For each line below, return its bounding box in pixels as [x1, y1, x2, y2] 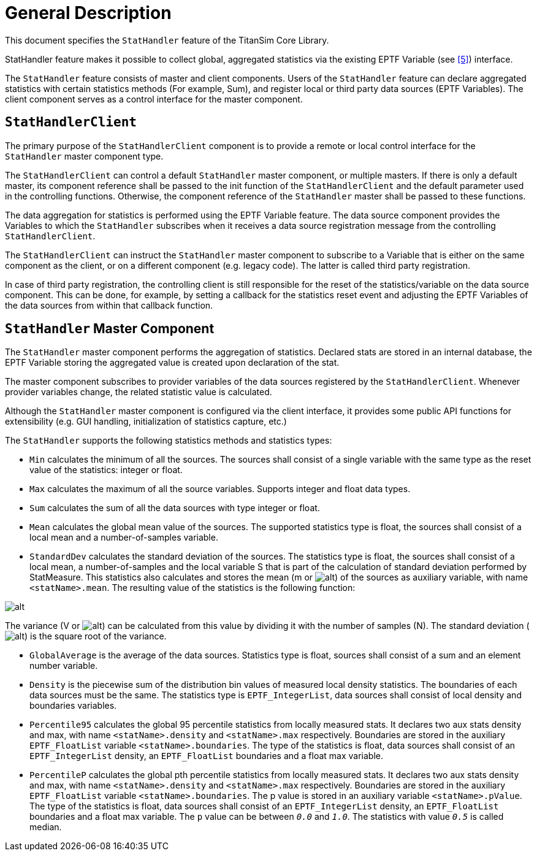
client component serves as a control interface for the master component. [5, 93, 303, 104]
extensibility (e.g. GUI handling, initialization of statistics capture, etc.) [5, 416, 287, 427]
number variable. [29, 660, 98, 671]
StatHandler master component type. [5, 150, 164, 161]
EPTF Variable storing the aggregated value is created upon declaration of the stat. [5, 357, 340, 368]
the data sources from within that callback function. [5, 299, 213, 310]
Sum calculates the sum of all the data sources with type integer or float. [29, 503, 320, 514]
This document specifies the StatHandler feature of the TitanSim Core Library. [5, 34, 329, 45]
